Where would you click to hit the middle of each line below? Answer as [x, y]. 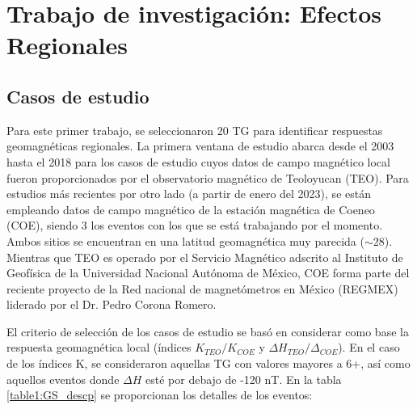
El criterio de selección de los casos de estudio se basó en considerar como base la [208, 331]
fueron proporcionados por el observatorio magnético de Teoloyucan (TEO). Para [208, 177]
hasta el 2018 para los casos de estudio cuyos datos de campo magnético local [198, 161]
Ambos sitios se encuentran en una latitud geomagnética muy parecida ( [185, 240]
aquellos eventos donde [63, 379]
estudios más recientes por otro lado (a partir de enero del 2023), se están [189, 194]
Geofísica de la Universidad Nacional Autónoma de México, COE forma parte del [208, 273]
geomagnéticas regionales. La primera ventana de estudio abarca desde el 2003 [200, 146]
